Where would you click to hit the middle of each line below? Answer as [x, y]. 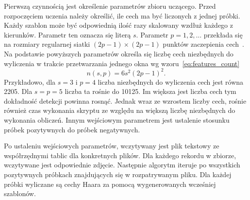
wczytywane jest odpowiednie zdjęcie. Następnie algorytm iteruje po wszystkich [122, 165]
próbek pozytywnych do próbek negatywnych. [72, 129]
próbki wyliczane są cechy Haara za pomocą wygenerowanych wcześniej [110, 184]
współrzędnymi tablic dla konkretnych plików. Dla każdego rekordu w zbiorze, [120, 155]
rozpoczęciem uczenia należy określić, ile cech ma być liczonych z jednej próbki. [122, 15]
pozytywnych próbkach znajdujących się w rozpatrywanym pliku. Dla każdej [118, 174]
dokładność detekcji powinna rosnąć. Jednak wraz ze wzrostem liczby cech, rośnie [125, 100]
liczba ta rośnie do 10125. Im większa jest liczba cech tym [150, 91]
